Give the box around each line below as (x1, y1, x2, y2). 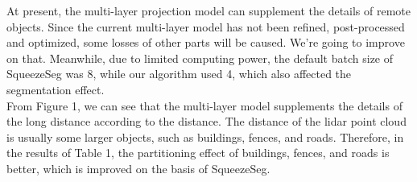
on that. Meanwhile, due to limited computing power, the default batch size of (6, 49, 394, 66)
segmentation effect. (6, 81, 105, 97)
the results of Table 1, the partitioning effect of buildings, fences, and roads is (6, 144, 390, 161)
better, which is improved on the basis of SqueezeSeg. (6, 159, 270, 176)
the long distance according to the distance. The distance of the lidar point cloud (6, 113, 407, 130)
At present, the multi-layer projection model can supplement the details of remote (6, 2, 411, 19)
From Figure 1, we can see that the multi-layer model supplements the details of (6, 97, 403, 114)
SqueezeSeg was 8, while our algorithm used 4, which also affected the (6, 65, 352, 82)
